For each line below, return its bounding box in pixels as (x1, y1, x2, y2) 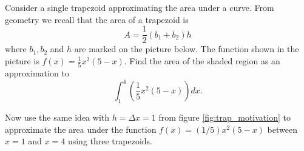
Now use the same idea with (5, 111, 110, 124)
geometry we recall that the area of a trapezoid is (5, 13, 189, 25)
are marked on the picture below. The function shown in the (74, 42, 299, 55)
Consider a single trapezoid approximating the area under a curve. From (5, 1, 274, 13)
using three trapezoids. (67, 135, 152, 147)
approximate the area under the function (5, 122, 157, 135)
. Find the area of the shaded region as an (124, 54, 280, 67)
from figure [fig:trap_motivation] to (158, 111, 291, 124)
